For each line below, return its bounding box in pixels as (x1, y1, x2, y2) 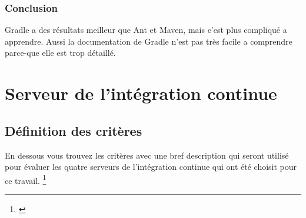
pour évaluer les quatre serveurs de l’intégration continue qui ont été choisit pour (5, 160, 297, 173)
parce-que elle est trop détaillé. (5, 46, 116, 59)
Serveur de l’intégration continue (5, 81, 277, 105)
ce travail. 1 (5, 172, 46, 186)
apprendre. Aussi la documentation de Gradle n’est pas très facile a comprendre (5, 35, 292, 47)
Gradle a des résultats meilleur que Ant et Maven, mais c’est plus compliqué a (5, 24, 287, 36)
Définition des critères (5, 121, 142, 139)
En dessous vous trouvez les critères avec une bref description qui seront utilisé (5, 149, 289, 161)
